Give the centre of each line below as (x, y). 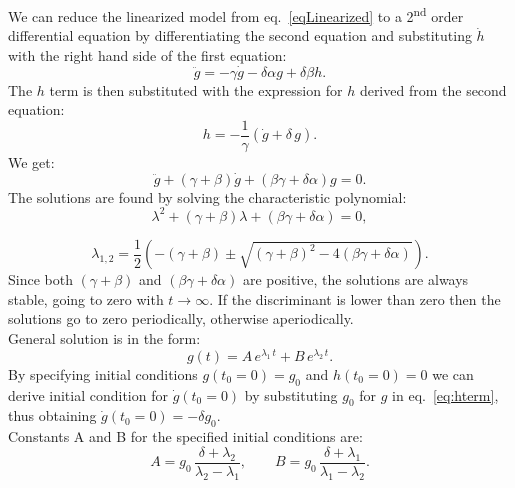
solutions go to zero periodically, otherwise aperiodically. (181, 318)
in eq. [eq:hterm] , (445, 394)
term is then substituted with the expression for (196, 89)
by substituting (291, 394)
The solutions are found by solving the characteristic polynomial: (207, 196)
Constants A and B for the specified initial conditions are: (185, 436)
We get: (31, 161)
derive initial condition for (88, 394)
